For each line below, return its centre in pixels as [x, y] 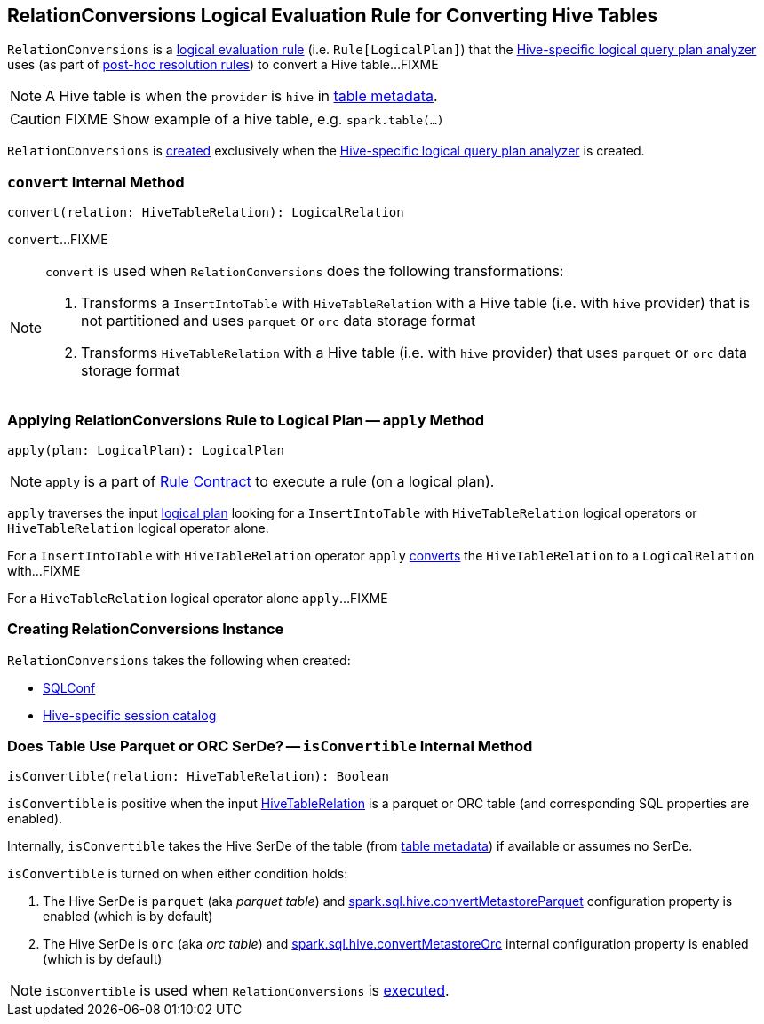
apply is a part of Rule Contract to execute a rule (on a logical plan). [270, 481]
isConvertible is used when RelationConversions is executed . [247, 991]
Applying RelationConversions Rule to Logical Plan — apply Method [246, 420]
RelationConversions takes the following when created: [179, 660]
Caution [36, 119]
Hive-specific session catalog [130, 715]
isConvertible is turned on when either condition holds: [178, 874]
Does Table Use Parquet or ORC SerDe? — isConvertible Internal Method [270, 746]
